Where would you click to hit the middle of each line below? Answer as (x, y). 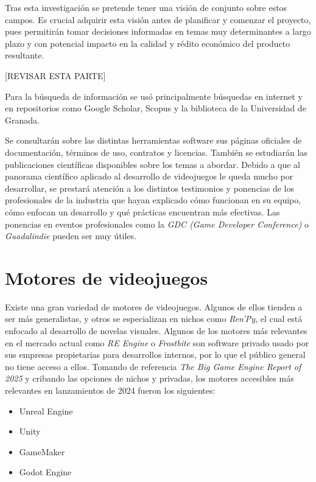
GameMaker (42, 451)
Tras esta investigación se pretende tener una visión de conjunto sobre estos (146, 7)
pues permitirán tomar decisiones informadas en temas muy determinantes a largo (158, 31)
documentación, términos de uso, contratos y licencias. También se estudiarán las (156, 152)
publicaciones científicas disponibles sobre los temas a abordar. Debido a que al (153, 164)
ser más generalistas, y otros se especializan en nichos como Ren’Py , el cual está (154, 319)
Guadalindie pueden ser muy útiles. (71, 236)
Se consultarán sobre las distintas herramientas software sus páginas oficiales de (153, 140)
